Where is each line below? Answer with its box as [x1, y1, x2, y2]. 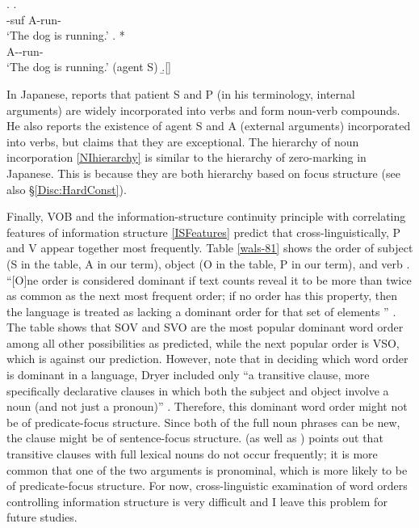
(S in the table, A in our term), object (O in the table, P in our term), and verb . [6, 255, 410, 272]
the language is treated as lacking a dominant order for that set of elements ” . [6, 302, 396, 319]
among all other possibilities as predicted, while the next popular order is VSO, [6, 334, 400, 351]
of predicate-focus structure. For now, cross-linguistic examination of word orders [6, 477, 408, 494]
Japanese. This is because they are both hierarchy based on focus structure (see [6, 164, 400, 181]
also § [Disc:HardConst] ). [6, 180, 127, 197]
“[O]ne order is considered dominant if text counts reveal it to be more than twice [6, 271, 412, 288]
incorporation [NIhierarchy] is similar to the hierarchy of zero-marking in [6, 149, 367, 166]
